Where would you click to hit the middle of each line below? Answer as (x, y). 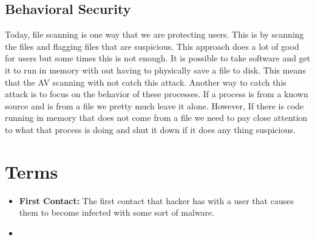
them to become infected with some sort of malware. (117, 212)
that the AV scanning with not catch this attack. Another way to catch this (146, 82)
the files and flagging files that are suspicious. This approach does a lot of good (152, 46)
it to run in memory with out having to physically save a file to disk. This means (155, 70)
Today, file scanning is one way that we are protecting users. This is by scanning (154, 34)
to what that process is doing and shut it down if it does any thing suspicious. (150, 129)
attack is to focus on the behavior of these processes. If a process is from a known (157, 94)
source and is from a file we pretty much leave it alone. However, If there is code (154, 105)
